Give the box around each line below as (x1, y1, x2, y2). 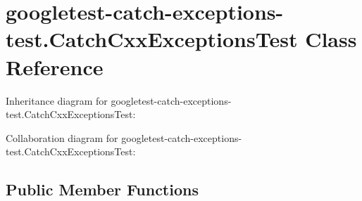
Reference (6, 52, 104, 81)
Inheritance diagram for (6, 93, 108, 108)
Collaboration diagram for (6, 130, 118, 145)
